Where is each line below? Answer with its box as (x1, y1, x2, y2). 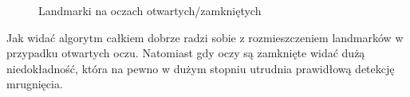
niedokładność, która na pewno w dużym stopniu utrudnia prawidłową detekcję (6, 60, 395, 76)
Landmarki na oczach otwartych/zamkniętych (38, 2, 262, 18)
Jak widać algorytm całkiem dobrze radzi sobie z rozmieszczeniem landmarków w (6, 29, 404, 45)
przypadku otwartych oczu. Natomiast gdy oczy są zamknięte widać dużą (6, 45, 365, 61)
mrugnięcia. (6, 76, 63, 92)
